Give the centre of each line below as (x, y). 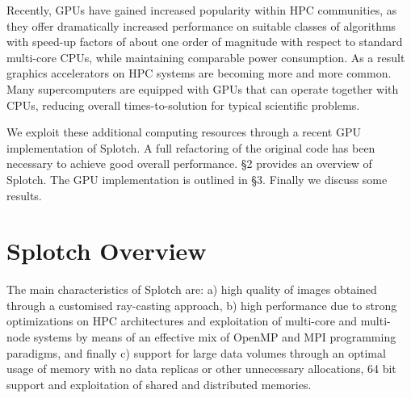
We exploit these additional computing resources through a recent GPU (184, 132)
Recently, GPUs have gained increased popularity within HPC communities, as (202, 10)
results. (24, 195)
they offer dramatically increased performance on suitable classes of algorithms (201, 25)
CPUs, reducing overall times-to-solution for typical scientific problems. (183, 105)
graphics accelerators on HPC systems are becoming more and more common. (199, 73)
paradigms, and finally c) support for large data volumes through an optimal (196, 352)
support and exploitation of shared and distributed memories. (159, 384)
